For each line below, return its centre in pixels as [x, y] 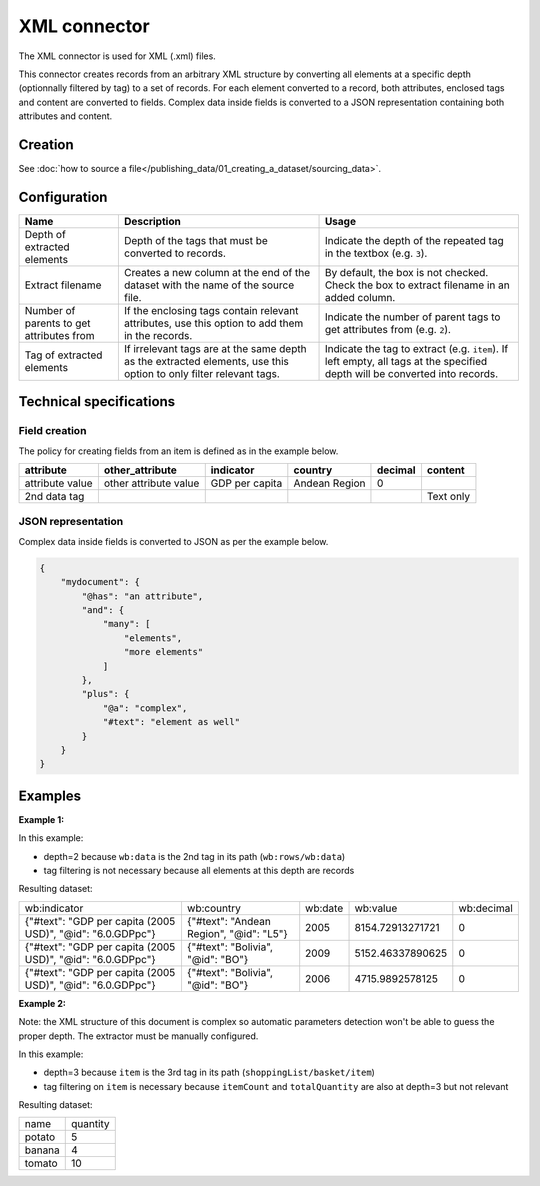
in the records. [158, 335]
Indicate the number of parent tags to [412, 317]
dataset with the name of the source [209, 285]
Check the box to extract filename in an [417, 285]
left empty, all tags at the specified [406, 361]
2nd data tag [54, 497]
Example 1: [41, 819]
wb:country [214, 908]
